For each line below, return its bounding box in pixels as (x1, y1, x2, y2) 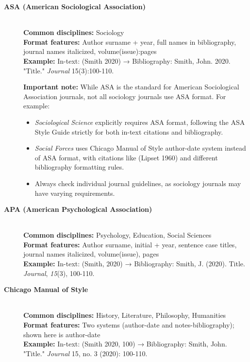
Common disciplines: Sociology (23, 27, 124, 37)
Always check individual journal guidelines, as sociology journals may (34, 178, 241, 188)
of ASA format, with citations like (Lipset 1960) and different (34, 152, 218, 162)
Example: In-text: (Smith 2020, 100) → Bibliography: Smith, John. (23, 339, 227, 349)
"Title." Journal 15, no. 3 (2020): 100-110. (23, 348, 148, 358)
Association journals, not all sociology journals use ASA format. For (23, 91, 226, 101)
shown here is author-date (23, 329, 100, 339)
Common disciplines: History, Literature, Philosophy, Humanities (23, 310, 226, 320)
